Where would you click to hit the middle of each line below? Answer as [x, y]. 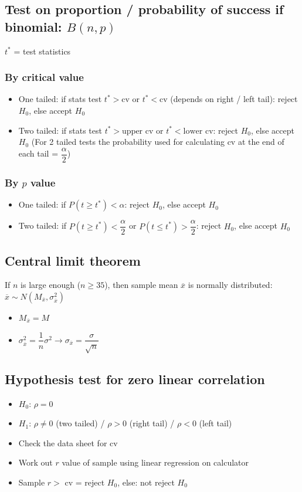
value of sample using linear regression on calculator [155, 462]
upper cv [138, 131]
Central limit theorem [73, 260]
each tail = [38, 153]
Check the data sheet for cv [68, 442]
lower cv [198, 131]
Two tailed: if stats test [60, 130]
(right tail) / [152, 423]
